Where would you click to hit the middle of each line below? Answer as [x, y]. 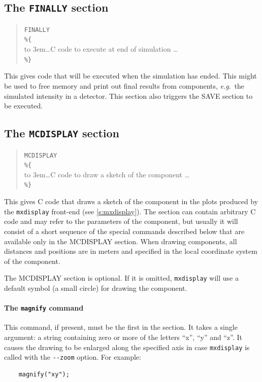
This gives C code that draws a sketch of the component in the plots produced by [131, 201]
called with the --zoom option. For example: [73, 357]
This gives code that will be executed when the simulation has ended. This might [130, 76]
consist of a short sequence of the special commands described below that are [124, 231]
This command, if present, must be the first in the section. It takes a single [121, 327]
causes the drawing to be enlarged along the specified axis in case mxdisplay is [127, 347]
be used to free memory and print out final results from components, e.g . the [124, 85]
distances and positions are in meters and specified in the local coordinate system [131, 251]
